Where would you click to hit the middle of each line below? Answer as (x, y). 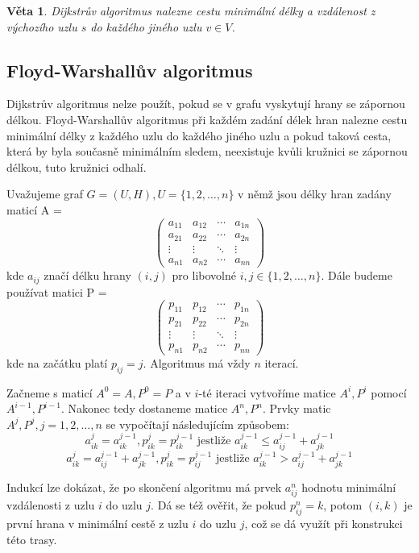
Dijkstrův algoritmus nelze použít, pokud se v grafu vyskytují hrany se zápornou (206, 104)
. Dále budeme (357, 275)
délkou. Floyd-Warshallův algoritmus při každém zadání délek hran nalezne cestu (207, 119)
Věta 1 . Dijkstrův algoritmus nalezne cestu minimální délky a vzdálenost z (191, 10)
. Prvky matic (297, 408)
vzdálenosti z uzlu (51, 505)
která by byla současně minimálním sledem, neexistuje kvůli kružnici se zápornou (207, 151)
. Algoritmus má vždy (197, 362)
